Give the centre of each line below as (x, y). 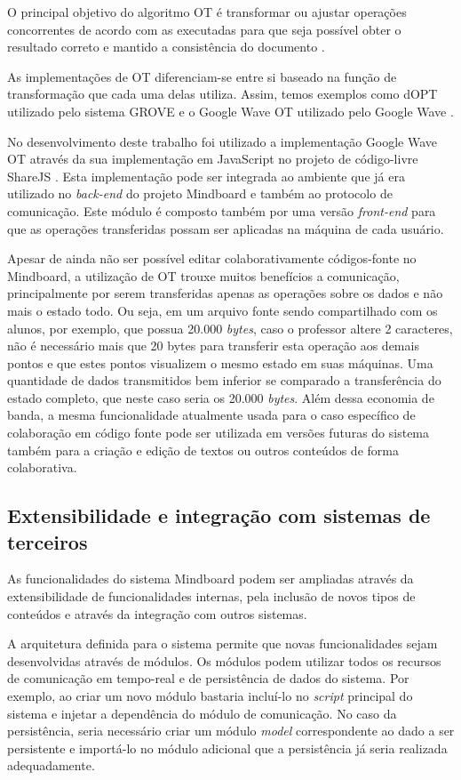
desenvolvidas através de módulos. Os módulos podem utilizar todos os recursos (224, 660)
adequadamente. (51, 765)
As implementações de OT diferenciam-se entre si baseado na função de (202, 76)
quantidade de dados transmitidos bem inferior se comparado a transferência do (224, 380)
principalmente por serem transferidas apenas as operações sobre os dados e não (225, 293)
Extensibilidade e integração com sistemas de (219, 515)
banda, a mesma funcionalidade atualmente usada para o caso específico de (211, 415)
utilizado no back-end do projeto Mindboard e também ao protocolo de (200, 193)
